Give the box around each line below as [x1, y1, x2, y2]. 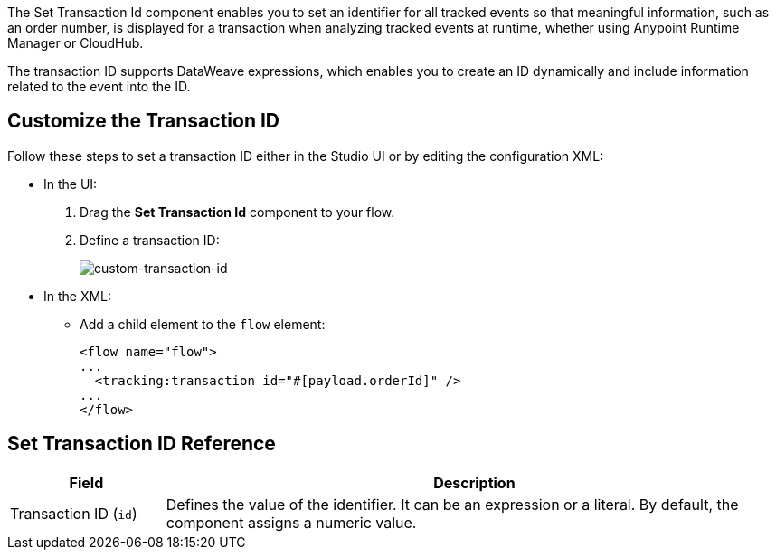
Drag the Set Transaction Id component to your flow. [80, 203, 395, 220]
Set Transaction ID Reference [7, 432, 276, 456]
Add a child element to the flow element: [80, 316, 326, 332]
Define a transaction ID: [80, 231, 220, 248]
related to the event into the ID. [7, 79, 191, 94]
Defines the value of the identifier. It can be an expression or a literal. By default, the [166, 495, 739, 514]
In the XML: [43, 288, 112, 304]
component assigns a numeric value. [166, 513, 417, 532]
